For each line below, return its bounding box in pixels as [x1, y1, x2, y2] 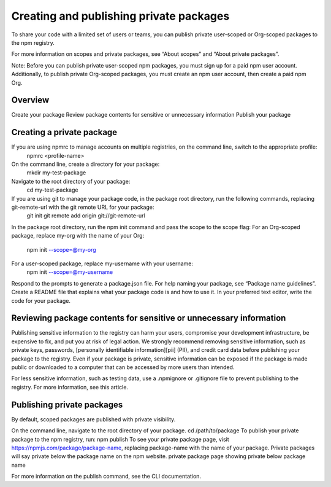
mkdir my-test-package [26, 169, 86, 176]
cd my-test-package [26, 186, 78, 193]
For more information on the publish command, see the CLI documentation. [11, 473, 202, 480]
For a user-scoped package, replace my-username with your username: [11, 260, 193, 267]
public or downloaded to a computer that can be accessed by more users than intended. [11, 364, 235, 371]
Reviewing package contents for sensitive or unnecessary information [11, 313, 286, 324]
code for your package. [11, 297, 70, 304]
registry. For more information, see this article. [11, 383, 129, 391]
